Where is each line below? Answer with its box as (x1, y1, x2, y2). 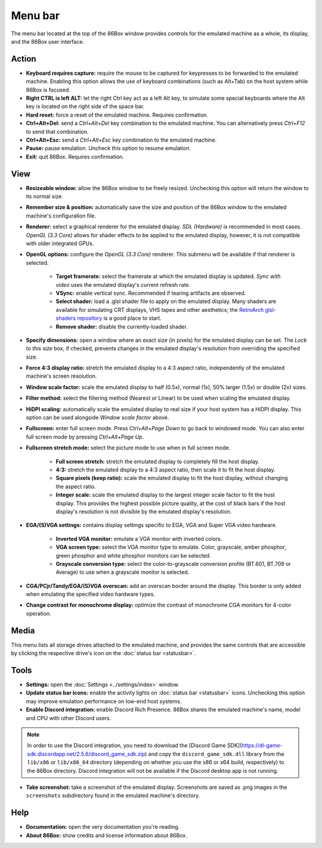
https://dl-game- (241, 742, 283, 749)
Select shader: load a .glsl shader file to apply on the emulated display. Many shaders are (55, 298, 277, 305)
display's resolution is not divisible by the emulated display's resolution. (55, 508, 232, 515)
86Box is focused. (26, 86, 71, 93)
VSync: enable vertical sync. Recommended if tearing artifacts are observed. (55, 289, 246, 296)
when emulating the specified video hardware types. (26, 590, 155, 598)
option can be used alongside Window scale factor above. (26, 414, 169, 421)
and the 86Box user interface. (11, 38, 85, 45)
